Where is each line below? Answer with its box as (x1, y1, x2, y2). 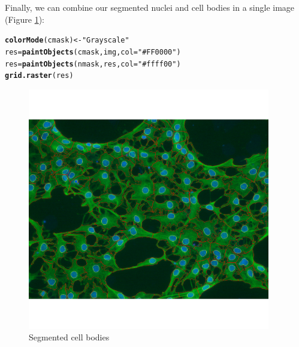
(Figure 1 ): (5, 13, 44, 25)
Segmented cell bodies (29, 331, 110, 343)
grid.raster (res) (5, 71, 74, 80)
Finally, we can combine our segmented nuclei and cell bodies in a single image (5, 1, 295, 13)
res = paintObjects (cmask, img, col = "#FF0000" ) (5, 47, 181, 56)
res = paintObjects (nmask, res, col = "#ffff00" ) (5, 59, 181, 68)
